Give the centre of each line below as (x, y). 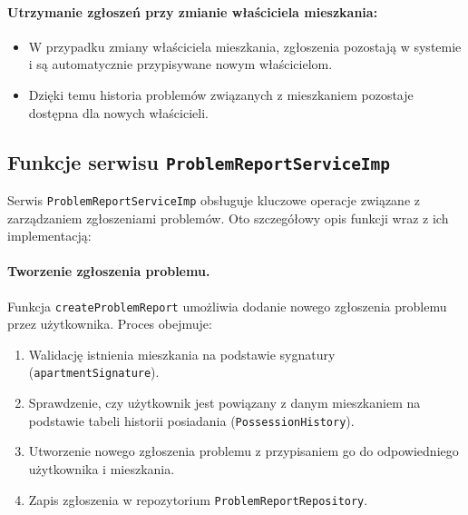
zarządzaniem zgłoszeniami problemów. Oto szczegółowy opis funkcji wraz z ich (228, 218)
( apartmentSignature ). (94, 372)
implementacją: (49, 236)
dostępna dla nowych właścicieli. (118, 112)
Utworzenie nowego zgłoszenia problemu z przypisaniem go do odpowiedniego (244, 451)
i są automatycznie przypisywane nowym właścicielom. (180, 64)
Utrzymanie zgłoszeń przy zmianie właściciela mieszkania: (193, 11)
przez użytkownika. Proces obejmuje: (110, 324)
